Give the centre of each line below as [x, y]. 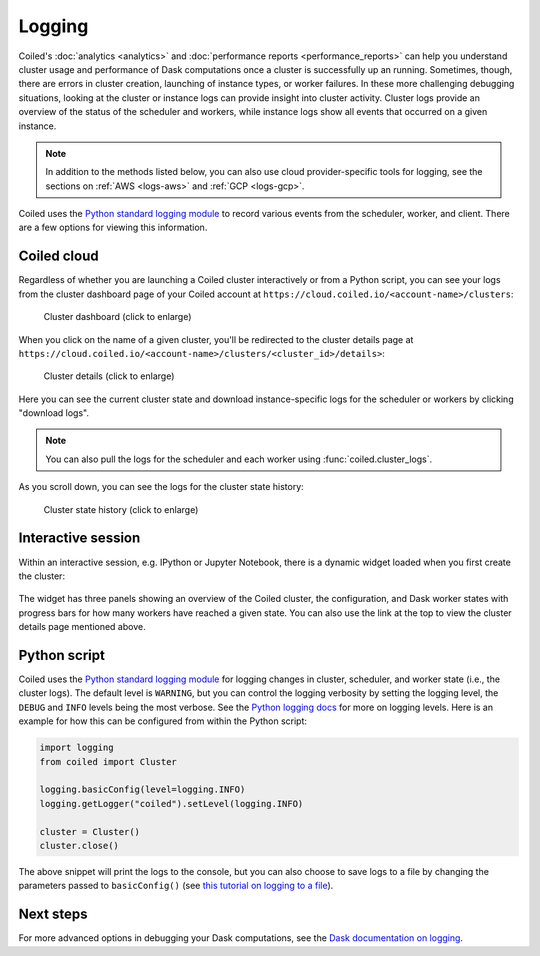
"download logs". [54, 413]
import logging [76, 748]
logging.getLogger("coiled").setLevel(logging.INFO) [171, 803]
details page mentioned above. [82, 627]
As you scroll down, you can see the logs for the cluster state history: [161, 487]
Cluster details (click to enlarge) [109, 376]
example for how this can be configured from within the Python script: [163, 721]
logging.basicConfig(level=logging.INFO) [142, 789]
